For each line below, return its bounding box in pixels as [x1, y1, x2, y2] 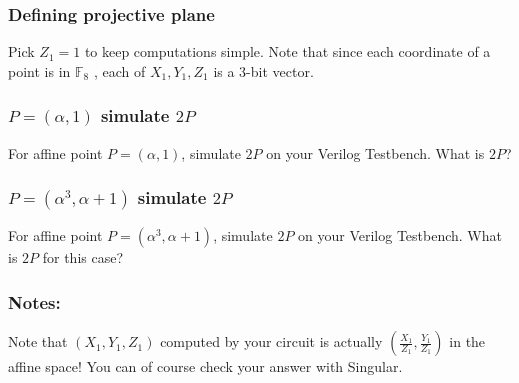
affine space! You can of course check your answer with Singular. [8, 356, 403, 377]
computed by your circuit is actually [160, 331, 383, 352]
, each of [93, 60, 146, 81]
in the [449, 331, 486, 352]
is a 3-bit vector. [213, 60, 314, 81]
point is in [8, 60, 71, 81]
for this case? [42, 247, 124, 268]
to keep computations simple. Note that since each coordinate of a [84, 41, 491, 62]
